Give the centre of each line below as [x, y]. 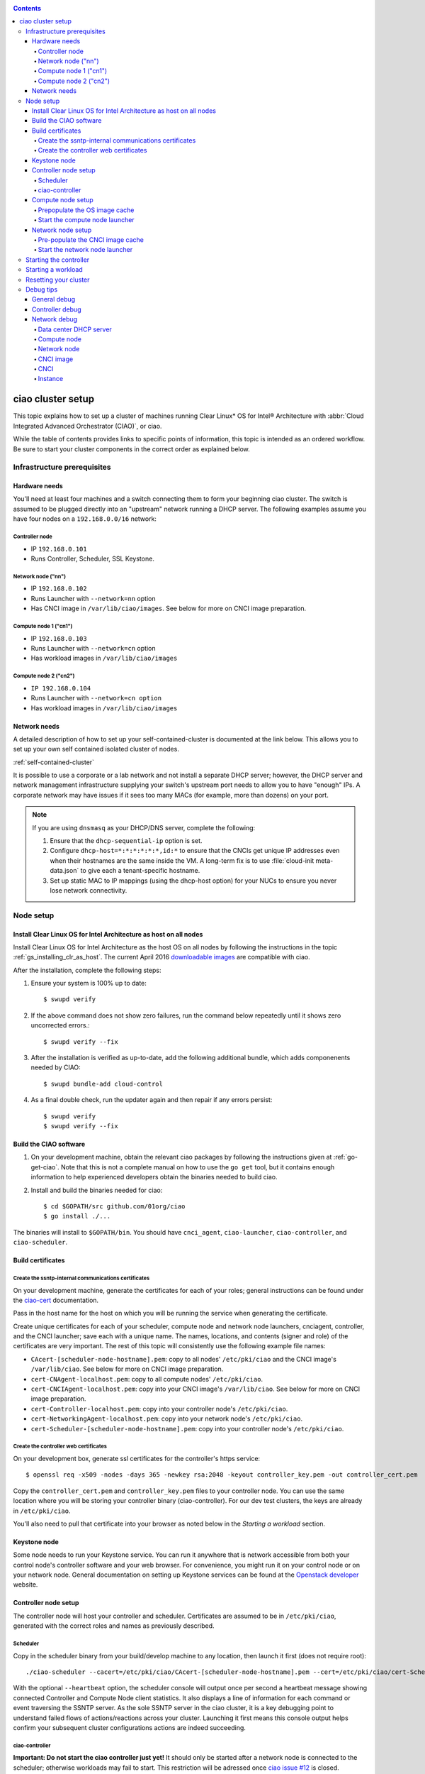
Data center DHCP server [75, 329]
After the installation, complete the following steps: [87, 970]
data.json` [64, 871]
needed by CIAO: [56, 1067]
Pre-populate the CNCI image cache [91, 239]
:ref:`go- [345, 1157]
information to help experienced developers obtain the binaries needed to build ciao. [154, 1177]
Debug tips [42, 289]
